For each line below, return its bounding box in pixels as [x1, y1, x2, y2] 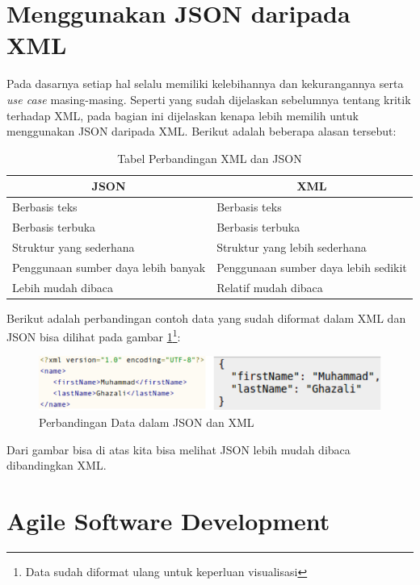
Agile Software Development [6, 504, 330, 537]
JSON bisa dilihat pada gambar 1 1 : [6, 326, 181, 345]
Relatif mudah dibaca [216, 278, 323, 295]
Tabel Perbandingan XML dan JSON [117, 149, 302, 166]
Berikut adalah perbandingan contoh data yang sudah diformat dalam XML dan [6, 309, 406, 326]
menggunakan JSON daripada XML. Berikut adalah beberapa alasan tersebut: [6, 123, 397, 140]
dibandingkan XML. [6, 457, 107, 474]
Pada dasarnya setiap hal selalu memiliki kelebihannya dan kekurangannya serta [6, 75, 404, 92]
